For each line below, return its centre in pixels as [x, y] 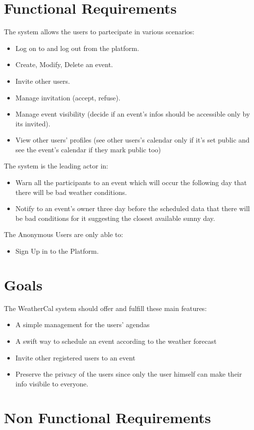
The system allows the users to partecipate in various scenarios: [99, 32]
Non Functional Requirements [107, 417]
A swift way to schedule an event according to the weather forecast [116, 341]
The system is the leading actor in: [56, 166]
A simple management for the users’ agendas [82, 324]
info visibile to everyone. [52, 383]
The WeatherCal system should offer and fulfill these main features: [105, 308]
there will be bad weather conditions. [71, 192]
